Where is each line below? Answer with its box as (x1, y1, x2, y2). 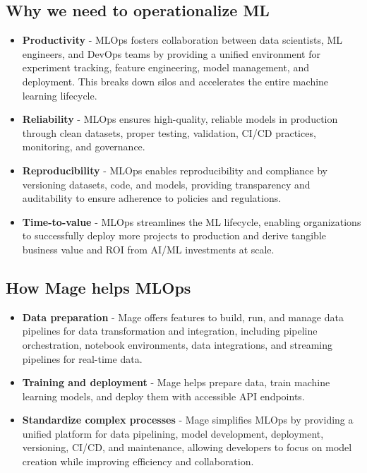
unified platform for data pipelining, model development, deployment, (22, 426, 324, 441)
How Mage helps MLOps (6, 276, 191, 298)
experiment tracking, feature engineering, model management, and (22, 60, 309, 75)
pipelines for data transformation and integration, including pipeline (22, 323, 318, 338)
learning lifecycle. (22, 88, 97, 102)
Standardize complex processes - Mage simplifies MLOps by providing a (22, 412, 354, 427)
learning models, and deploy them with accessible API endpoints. (22, 388, 305, 403)
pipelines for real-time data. (22, 351, 143, 366)
